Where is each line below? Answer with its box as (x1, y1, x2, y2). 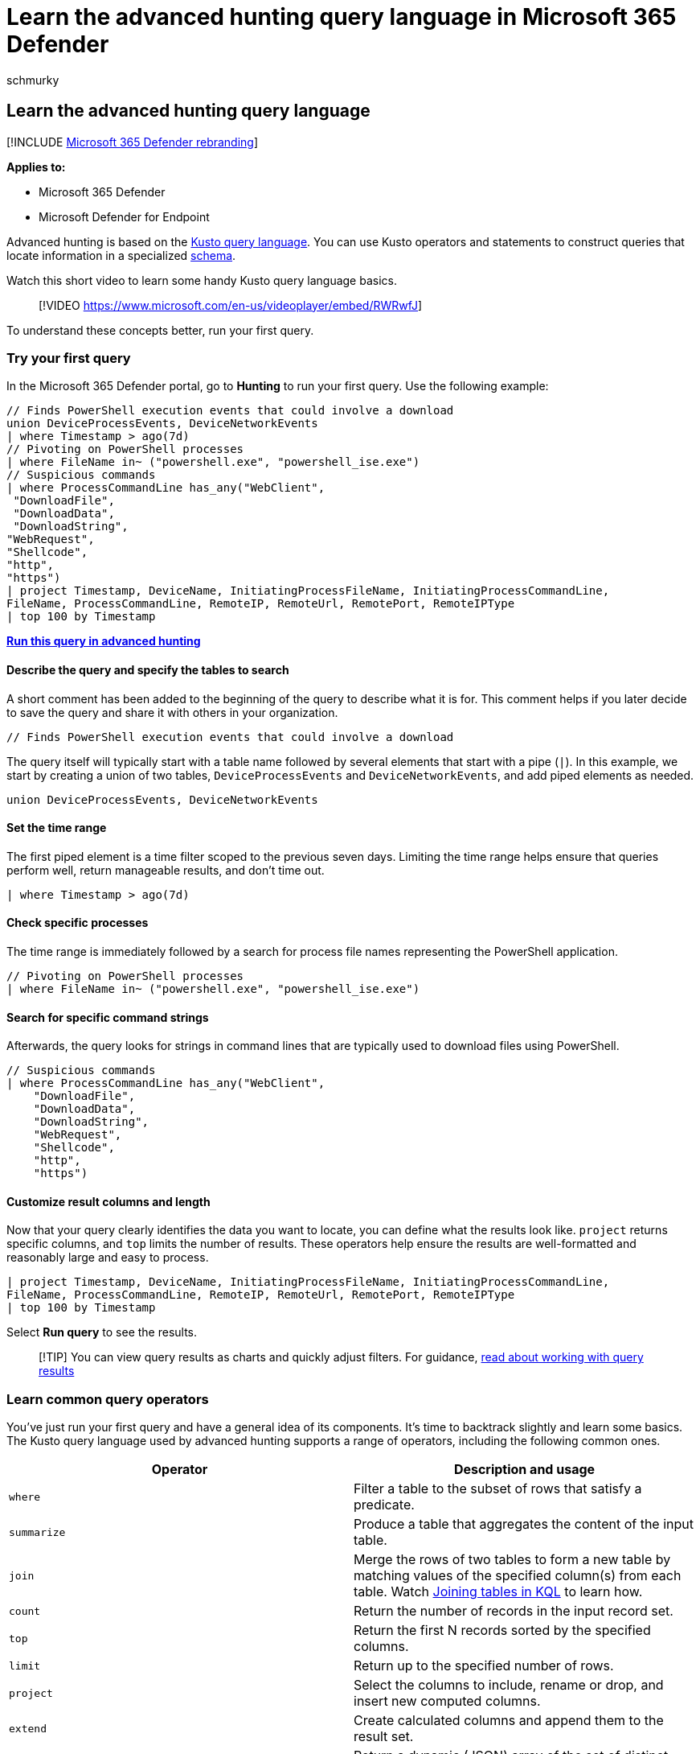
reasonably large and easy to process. (6, 1250, 209, 1265)
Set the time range (6, 821, 107, 835)
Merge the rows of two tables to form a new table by (354, 1551, 671, 1568)
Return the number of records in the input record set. (354, 1603, 673, 1620)
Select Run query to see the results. (6, 1325, 198, 1340)
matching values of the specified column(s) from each (354, 1567, 682, 1584)
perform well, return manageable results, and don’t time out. (6, 863, 325, 877)
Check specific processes (6, 916, 149, 930)
